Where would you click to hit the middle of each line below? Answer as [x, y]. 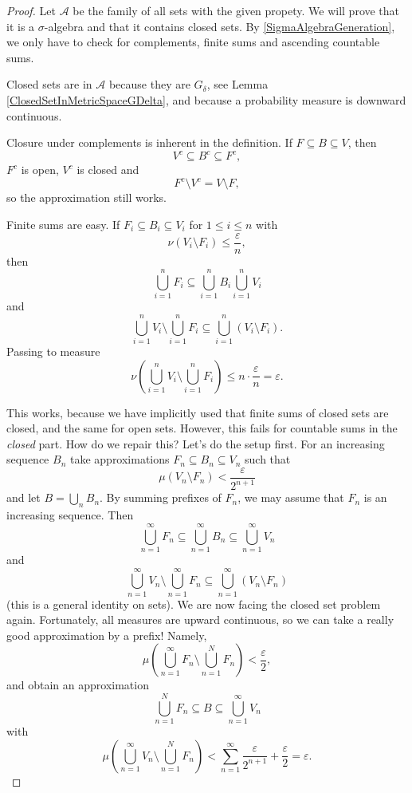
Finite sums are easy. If [63, 224]
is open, [40, 170]
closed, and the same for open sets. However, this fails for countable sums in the [202, 428]
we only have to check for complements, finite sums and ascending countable [193, 42]
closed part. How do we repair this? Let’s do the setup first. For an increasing [196, 443]
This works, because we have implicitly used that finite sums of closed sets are [198, 412]
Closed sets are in [49, 84]
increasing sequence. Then [70, 515]
